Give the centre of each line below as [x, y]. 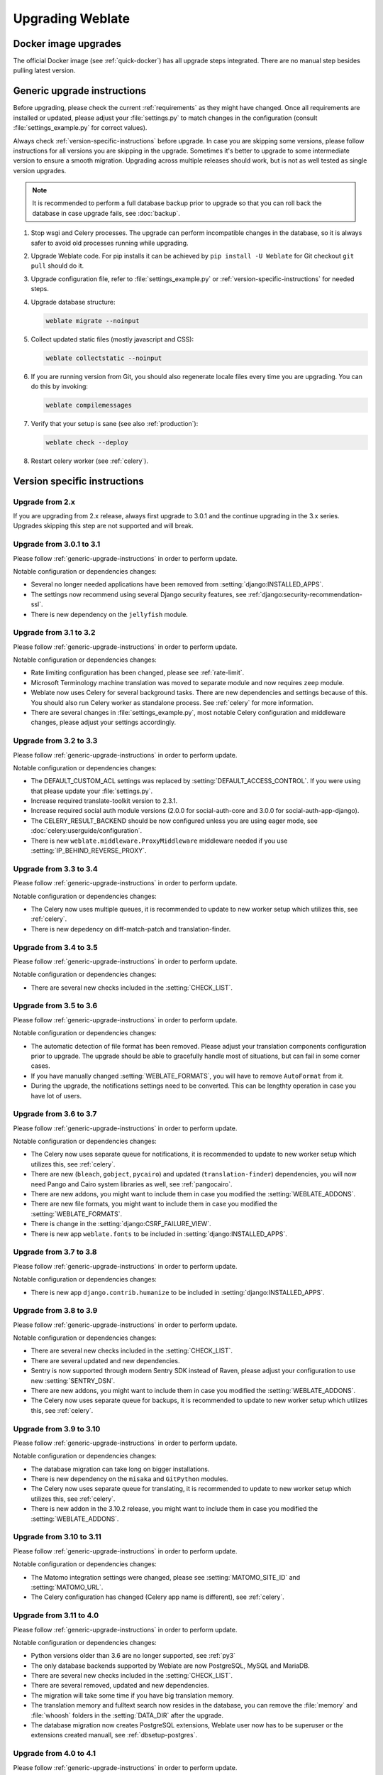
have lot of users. [56, 1096]
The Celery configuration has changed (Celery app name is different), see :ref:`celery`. [157, 1597]
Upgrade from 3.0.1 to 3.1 [57, 545]
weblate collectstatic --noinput [104, 358]
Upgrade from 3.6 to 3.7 [55, 1114]
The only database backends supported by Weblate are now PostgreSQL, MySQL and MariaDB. [170, 1666]
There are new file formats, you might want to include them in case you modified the [154, 1204]
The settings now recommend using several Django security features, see [139, 594]
